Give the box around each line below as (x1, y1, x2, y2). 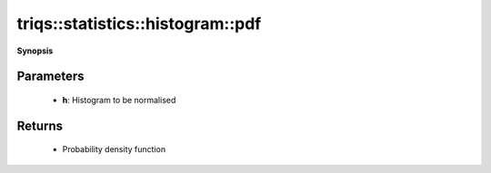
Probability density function (62, 144, 166, 155)
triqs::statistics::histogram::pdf (16, 14, 262, 34)
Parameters (16, 69, 85, 84)
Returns (16, 118, 64, 133)
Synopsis (16, 45, 54, 56)
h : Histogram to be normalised (62, 94, 176, 105)
